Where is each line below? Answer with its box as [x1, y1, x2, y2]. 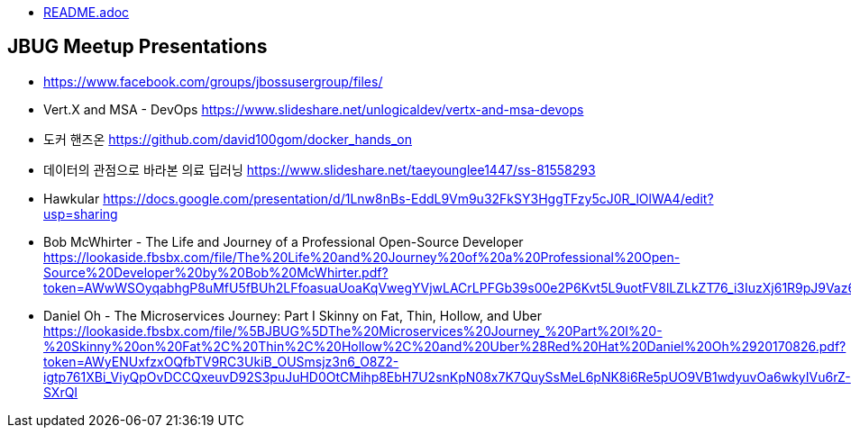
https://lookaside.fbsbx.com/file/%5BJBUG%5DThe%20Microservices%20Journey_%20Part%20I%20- [43, 322, 663, 339]
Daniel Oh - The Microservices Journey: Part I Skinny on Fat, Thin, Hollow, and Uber [43, 307, 543, 323]
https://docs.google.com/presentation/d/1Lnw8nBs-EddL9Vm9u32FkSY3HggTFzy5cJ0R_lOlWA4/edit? [103, 190, 714, 206]
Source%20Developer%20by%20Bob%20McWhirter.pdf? [43, 264, 389, 280]
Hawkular [43, 190, 100, 206]
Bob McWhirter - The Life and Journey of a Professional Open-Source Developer [43, 233, 524, 249]
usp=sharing [43, 205, 118, 222]
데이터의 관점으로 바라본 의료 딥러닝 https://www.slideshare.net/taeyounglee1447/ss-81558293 [43, 161, 596, 177]
